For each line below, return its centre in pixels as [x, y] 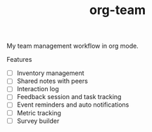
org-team [118, 10]
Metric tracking [39, 113]
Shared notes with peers [52, 81]
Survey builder [38, 121]
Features [19, 60]
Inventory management [51, 73]
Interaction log [38, 89]
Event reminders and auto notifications [73, 105]
